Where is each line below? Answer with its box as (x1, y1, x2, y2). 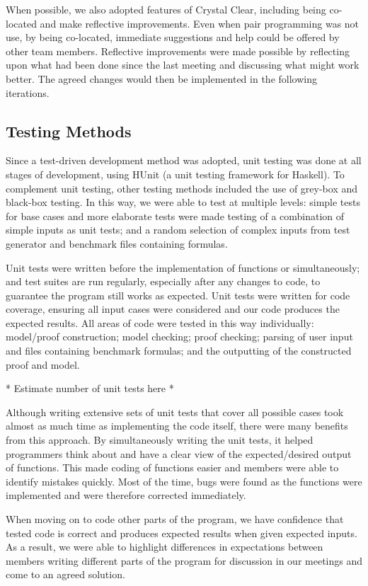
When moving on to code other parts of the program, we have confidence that (6, 512, 344, 527)
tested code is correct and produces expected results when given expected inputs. (6, 525, 357, 540)
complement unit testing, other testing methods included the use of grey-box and (6, 180, 357, 195)
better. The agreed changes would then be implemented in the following (6, 71, 317, 86)
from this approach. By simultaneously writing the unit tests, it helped (6, 432, 314, 447)
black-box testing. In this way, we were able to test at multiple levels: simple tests (6, 195, 360, 209)
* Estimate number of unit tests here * (6, 381, 174, 396)
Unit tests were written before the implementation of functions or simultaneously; (6, 260, 360, 275)
